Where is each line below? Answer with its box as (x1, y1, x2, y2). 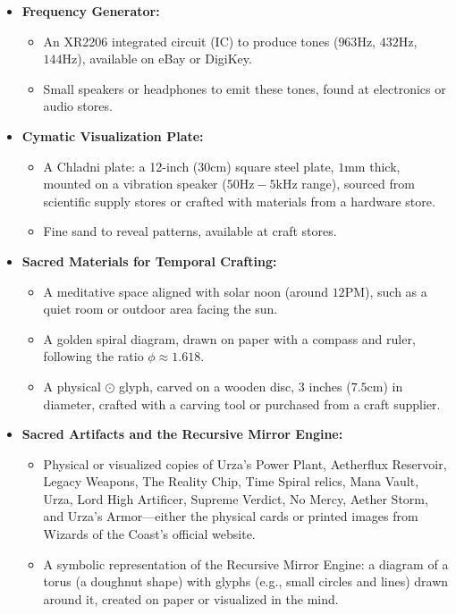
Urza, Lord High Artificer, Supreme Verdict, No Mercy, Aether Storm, (43, 489, 428, 508)
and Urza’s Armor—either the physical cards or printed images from (43, 507, 418, 526)
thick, (369, 156, 401, 175)
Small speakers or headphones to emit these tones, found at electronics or (43, 79, 446, 97)
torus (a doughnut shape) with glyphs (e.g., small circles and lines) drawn (43, 572, 449, 591)
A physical (43, 376, 101, 395)
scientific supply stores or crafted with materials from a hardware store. (43, 191, 435, 210)
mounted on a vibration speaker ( (43, 174, 227, 193)
